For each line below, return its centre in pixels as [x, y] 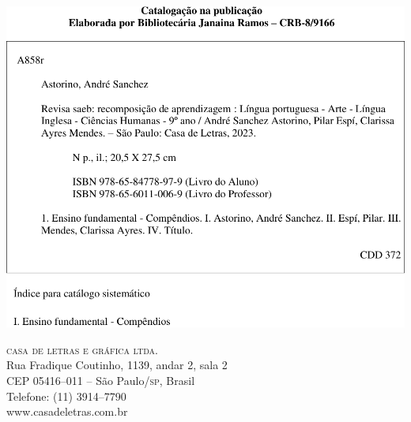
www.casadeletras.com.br [67, 411]
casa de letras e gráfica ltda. [83, 349]
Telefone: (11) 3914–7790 [66, 396]
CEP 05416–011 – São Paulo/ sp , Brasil [101, 381]
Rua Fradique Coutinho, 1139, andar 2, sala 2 [117, 365]
